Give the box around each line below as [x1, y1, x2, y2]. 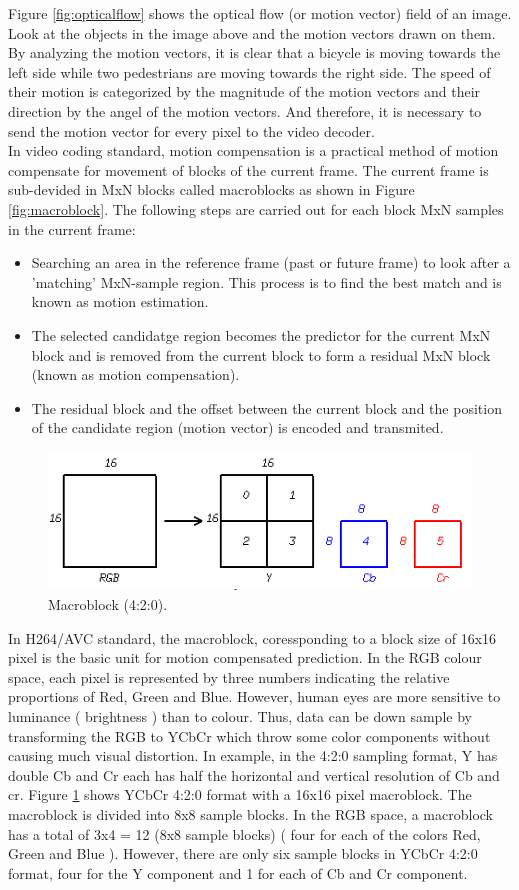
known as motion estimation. [31, 291, 209, 312]
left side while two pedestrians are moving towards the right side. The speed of [8, 61, 491, 82]
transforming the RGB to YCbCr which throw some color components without [8, 725, 491, 746]
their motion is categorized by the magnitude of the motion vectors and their [8, 81, 481, 102]
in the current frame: [8, 218, 136, 239]
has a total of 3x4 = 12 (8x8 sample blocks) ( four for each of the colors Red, [8, 823, 481, 844]
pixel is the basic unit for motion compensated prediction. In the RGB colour [8, 647, 482, 668]
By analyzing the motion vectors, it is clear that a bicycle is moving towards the [8, 42, 501, 63]
